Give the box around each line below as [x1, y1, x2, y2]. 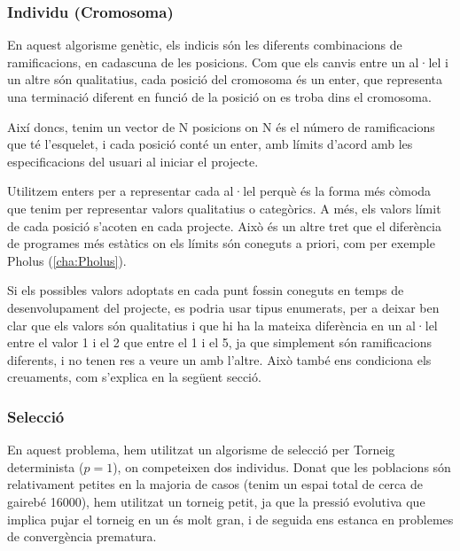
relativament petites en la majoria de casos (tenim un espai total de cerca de [7, 475, 423, 493]
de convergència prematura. [7, 527, 157, 546]
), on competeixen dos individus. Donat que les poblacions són [113, 457, 451, 476]
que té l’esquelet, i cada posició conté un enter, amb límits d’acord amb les [7, 135, 413, 153]
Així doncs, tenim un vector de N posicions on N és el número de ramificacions [7, 117, 435, 136]
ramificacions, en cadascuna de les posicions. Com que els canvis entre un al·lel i [7, 52, 448, 71]
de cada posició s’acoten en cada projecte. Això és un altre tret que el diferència [7, 216, 441, 235]
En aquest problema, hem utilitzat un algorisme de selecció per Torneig [7, 440, 395, 459]
